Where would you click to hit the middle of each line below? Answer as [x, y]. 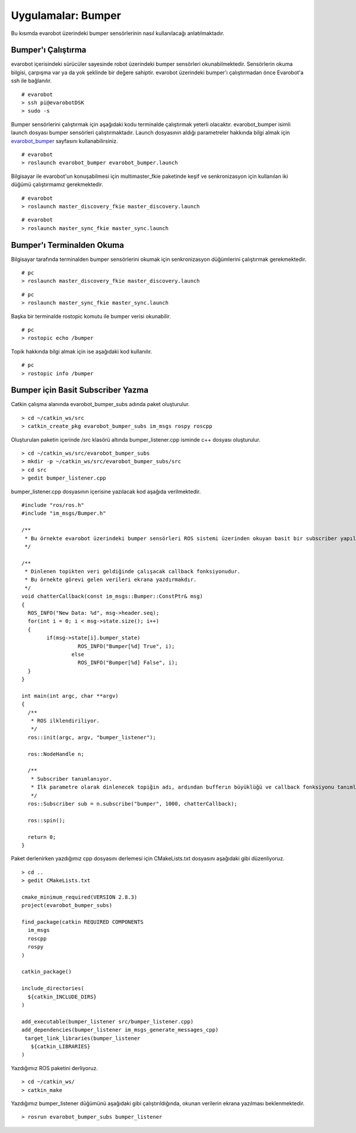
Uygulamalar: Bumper [66, 15]
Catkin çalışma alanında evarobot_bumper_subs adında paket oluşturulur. [100, 404]
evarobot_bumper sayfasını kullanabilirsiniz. [64, 141]
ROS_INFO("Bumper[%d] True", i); [126, 646]
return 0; [42, 837]
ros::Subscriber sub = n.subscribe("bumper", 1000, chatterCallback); [132, 804]
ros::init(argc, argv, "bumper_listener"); [92, 737]
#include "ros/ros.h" [53, 505]
